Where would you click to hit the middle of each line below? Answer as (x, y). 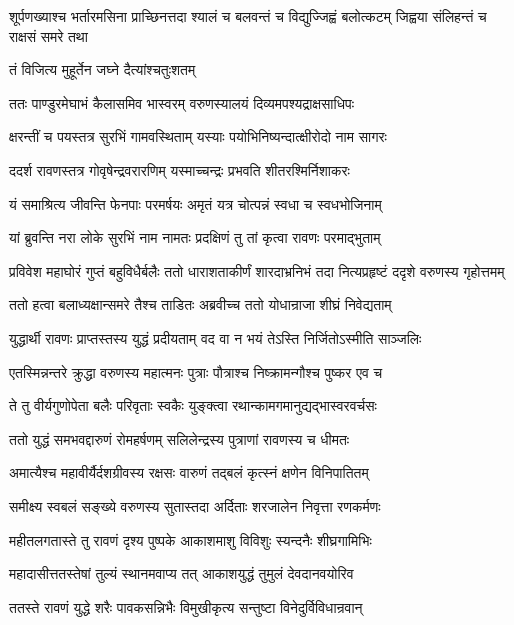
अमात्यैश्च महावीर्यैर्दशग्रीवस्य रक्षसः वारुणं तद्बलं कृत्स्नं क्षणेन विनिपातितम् (189, 472)
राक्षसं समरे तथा (48, 35)
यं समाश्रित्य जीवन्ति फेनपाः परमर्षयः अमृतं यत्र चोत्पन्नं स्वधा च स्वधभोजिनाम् (195, 203)
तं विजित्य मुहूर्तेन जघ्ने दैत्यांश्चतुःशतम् (102, 69)
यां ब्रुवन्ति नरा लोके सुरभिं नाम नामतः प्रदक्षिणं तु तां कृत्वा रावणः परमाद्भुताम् (195, 237)
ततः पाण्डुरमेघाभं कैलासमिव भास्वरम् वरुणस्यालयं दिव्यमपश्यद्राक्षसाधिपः (182, 102)
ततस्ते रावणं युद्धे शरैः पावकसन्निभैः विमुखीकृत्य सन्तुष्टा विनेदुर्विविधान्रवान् (186, 606)
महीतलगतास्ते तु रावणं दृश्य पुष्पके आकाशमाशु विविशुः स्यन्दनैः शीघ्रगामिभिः (190, 539)
